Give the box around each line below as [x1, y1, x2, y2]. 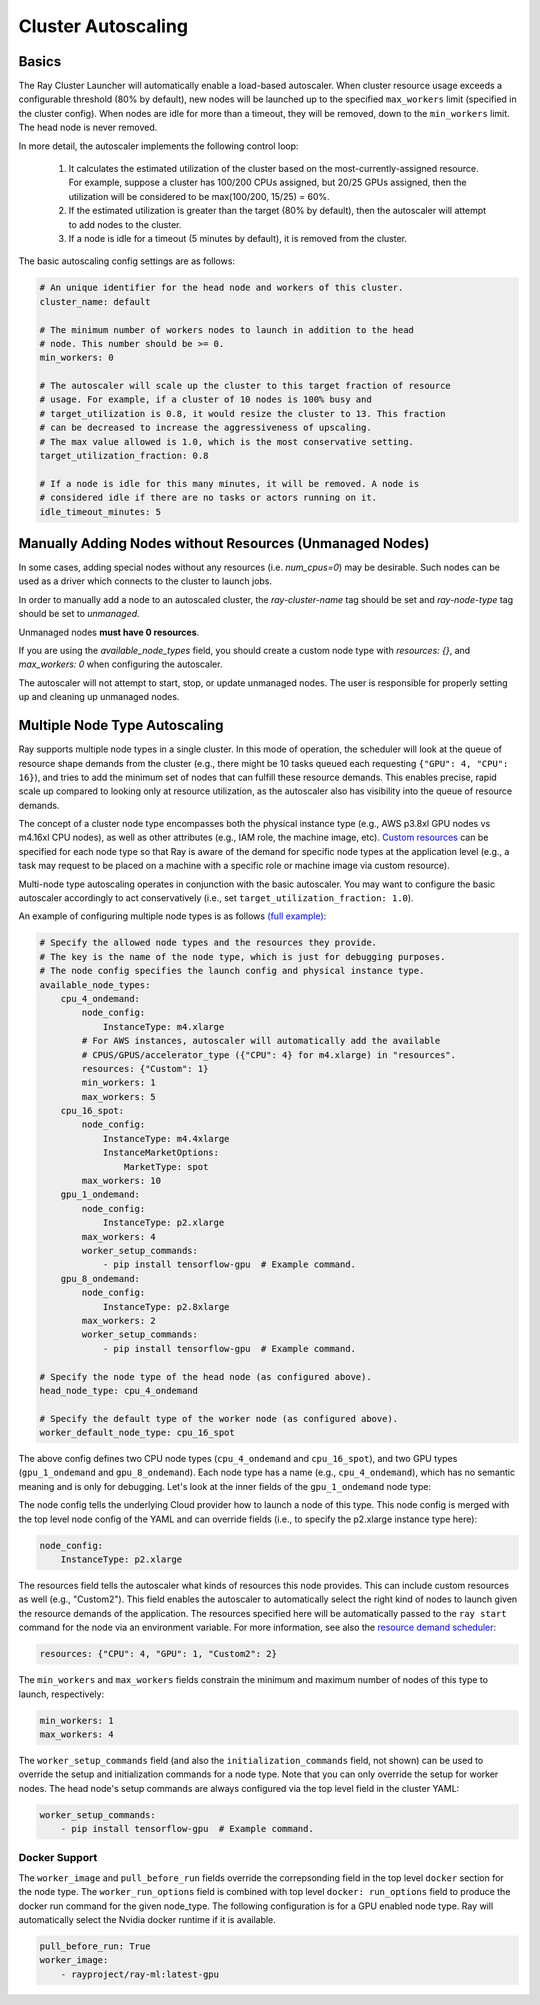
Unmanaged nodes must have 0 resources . [18, 626, 200, 638]
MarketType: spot [123, 1161, 209, 1172]
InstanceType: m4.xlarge [102, 1021, 225, 1032]
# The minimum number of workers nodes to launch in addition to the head [39, 324, 415, 335]
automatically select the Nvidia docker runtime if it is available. [18, 1913, 277, 1925]
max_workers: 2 [81, 1315, 157, 1326]
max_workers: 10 [81, 1175, 162, 1187]
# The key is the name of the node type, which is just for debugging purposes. [39, 951, 446, 962]
